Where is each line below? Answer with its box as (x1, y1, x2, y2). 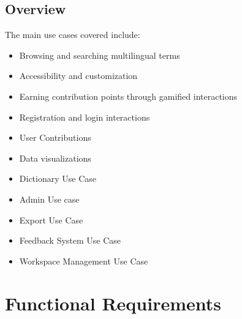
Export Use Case (19, 213, 83, 226)
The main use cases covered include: (5, 28, 140, 41)
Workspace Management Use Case (19, 254, 148, 267)
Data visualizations (19, 151, 91, 164)
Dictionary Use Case (19, 172, 96, 185)
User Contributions (19, 131, 91, 144)
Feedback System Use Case (19, 234, 121, 247)
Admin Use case (19, 192, 80, 205)
